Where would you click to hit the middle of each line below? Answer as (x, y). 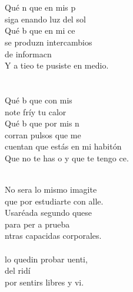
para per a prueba (37, 224)
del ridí (18, 270)
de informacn (28, 53)
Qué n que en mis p (40, 7)
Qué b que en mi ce (40, 30)
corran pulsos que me (43, 134)
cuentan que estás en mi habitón (63, 146)
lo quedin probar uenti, (46, 259)
